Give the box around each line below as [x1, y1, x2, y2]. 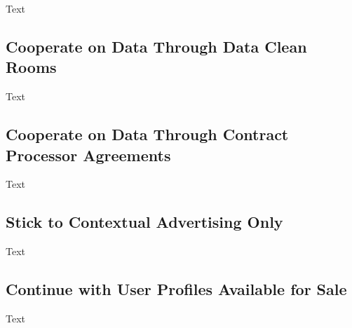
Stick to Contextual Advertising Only [6, 211, 283, 233]
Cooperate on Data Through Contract [6, 123, 289, 145]
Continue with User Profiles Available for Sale [6, 278, 347, 300]
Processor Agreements [6, 144, 171, 165]
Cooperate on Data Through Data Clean [6, 35, 307, 57]
